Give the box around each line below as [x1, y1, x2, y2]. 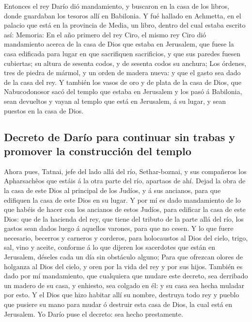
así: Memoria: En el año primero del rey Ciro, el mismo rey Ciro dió [4, 29, 206, 39]
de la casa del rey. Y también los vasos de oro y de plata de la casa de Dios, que [4, 77, 241, 87]
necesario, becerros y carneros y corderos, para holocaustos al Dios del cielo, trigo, [4, 232, 248, 242]
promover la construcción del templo [4, 143, 191, 158]
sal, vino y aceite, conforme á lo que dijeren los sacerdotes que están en [4, 242, 216, 252]
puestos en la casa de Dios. [4, 105, 84, 115]
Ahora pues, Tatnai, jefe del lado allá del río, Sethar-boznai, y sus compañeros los [4, 166, 247, 176]
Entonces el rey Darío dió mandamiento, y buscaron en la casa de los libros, [4, 1, 229, 11]
